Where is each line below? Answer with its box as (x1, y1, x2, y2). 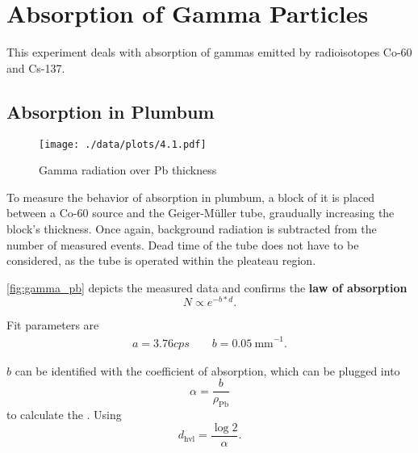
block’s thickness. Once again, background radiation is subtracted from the (6, 220, 377, 237)
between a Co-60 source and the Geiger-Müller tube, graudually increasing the (6, 204, 395, 221)
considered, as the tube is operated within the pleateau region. (6, 252, 316, 269)
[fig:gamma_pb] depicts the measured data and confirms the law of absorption (6, 279, 408, 296)
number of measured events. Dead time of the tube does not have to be (6, 236, 359, 253)
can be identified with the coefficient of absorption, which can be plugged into (15, 362, 400, 379)
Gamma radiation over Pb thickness (39, 161, 217, 178)
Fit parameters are (6, 317, 99, 333)
